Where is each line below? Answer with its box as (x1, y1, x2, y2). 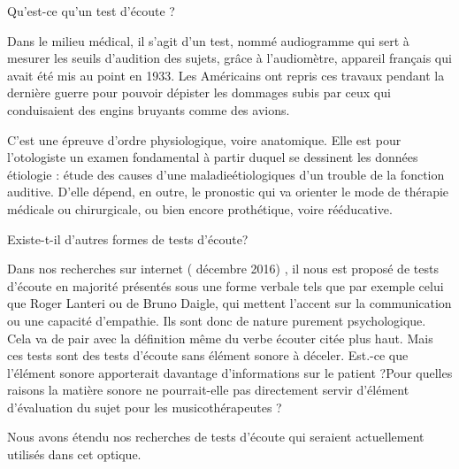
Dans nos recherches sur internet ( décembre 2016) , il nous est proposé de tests (7, 259, 439, 278)
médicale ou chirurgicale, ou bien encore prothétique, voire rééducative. (7, 199, 393, 218)
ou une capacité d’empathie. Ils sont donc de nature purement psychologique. (7, 311, 426, 329)
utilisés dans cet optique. (7, 445, 142, 464)
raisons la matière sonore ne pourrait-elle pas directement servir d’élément (7, 381, 409, 399)
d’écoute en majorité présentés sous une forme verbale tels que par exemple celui (7, 276, 444, 295)
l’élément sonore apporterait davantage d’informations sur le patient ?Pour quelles (7, 363, 453, 381)
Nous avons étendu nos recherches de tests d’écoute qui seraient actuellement (7, 427, 425, 446)
